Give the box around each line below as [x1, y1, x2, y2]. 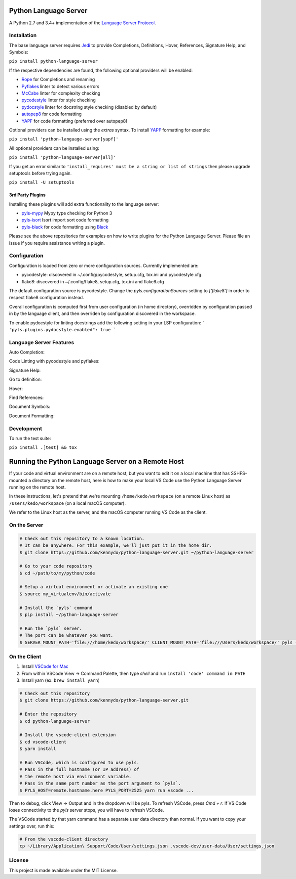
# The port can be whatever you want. [19, 633, 113, 638]
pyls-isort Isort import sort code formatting [21, 217, 109, 223]
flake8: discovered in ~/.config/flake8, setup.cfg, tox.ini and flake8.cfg [21, 278, 164, 284]
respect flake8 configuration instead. [9, 295, 84, 301]
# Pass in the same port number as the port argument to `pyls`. [19, 781, 181, 786]
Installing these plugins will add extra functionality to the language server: [9, 201, 159, 207]
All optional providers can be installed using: [9, 145, 100, 151]
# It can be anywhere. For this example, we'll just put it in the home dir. [19, 543, 212, 548]
